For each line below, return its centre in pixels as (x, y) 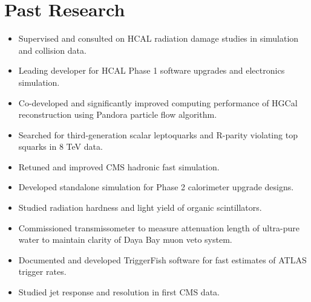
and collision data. (52, 50)
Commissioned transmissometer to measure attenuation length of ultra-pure (159, 227)
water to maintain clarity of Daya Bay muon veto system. (125, 239)
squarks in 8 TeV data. (61, 146)
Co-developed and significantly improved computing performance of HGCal (158, 102)
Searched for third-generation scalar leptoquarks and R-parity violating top (158, 134)
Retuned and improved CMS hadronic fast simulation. (119, 166)
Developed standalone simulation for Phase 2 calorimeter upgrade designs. (156, 187)
